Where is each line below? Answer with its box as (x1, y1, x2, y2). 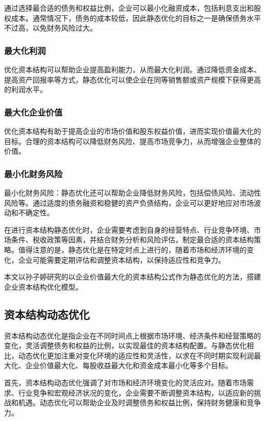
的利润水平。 (4, 84, 47, 95)
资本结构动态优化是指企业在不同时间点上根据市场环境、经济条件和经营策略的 (4, 330, 261, 341)
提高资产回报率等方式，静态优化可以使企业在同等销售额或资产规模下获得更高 (4, 74, 261, 85)
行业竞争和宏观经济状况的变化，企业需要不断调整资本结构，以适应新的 (18, 387, 254, 398)
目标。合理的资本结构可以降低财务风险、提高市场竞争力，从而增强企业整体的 (4, 135, 261, 146)
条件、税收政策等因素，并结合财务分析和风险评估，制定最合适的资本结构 (11, 234, 254, 245)
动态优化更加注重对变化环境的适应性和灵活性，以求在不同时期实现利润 (18, 350, 254, 360)
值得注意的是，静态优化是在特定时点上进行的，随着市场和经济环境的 (18, 244, 247, 255)
